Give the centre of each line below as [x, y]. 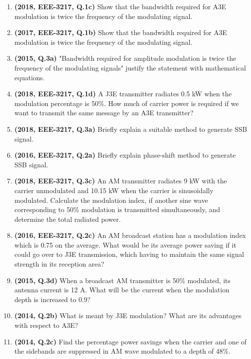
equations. [29, 77]
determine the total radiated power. [68, 219]
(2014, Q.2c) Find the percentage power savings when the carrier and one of [130, 341]
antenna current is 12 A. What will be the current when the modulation [122, 290]
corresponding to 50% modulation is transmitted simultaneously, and [117, 209]
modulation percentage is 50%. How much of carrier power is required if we [126, 103]
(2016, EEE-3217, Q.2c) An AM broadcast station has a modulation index [130, 235]
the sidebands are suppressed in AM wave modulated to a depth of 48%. [122, 351]
